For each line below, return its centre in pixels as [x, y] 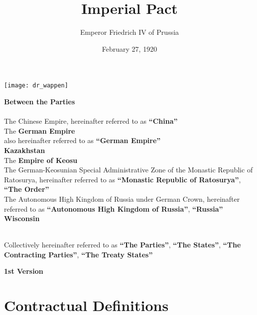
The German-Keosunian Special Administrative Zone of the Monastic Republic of [128, 170]
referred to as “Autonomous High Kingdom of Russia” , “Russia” [114, 208]
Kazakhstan [25, 150]
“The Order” [27, 189]
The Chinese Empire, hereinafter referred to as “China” [91, 121]
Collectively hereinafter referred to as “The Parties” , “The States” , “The [123, 245]
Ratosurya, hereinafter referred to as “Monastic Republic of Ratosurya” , [123, 179]
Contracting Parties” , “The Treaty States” [78, 254]
